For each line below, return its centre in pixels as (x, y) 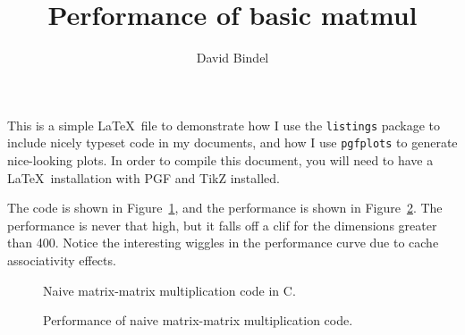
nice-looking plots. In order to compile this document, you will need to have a (220, 160)
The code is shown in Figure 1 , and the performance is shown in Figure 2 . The (225, 208)
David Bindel (232, 58)
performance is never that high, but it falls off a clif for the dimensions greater (222, 225)
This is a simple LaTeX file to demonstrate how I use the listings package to (224, 125)
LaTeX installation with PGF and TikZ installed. (144, 177)
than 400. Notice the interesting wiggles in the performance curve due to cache (223, 243)
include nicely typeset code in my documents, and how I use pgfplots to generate (232, 142)
